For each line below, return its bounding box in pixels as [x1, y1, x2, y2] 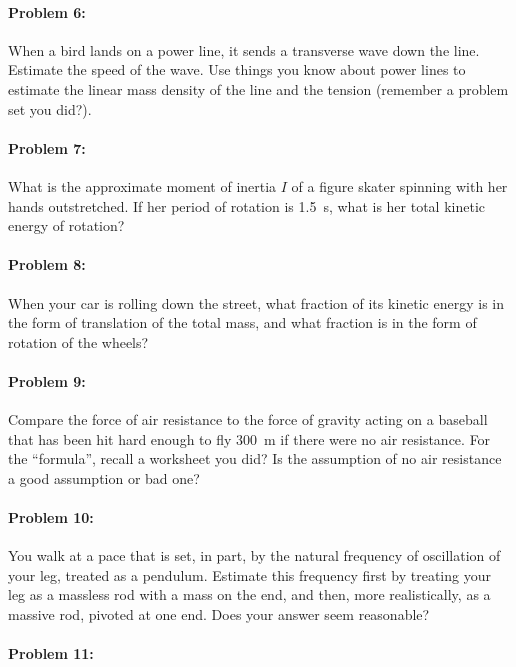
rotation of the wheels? [8, 331, 149, 352]
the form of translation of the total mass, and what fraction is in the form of [8, 312, 477, 333]
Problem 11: [8, 643, 94, 664]
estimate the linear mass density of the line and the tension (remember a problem [8, 78, 509, 99]
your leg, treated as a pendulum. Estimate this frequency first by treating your [8, 564, 491, 585]
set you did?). [8, 98, 92, 119]
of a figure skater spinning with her [291, 175, 508, 196]
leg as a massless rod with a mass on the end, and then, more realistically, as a [8, 584, 491, 605]
